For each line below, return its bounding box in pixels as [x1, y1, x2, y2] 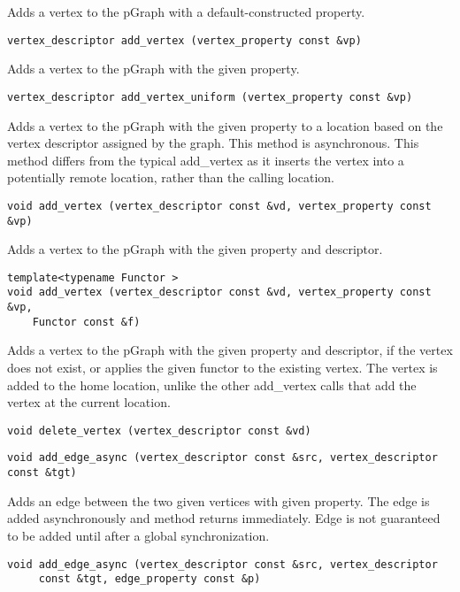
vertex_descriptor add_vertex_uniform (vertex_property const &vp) [7, 90, 413, 104]
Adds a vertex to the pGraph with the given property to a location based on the [7, 116, 443, 135]
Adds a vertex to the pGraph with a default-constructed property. [7, 3, 365, 20]
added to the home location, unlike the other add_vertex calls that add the [7, 375, 417, 394]
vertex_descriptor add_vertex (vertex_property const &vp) [7, 34, 362, 47]
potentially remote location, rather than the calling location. [7, 168, 334, 187]
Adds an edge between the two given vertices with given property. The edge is [7, 491, 430, 510]
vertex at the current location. [7, 393, 171, 411]
